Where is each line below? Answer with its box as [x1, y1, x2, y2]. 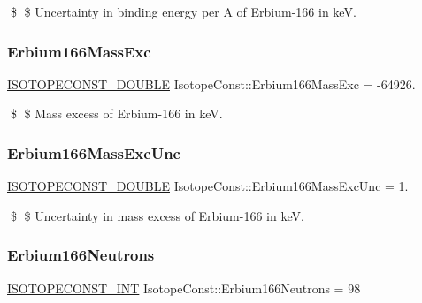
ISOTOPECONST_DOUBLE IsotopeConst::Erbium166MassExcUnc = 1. [7, 177, 409, 195]
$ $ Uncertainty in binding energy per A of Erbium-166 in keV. [10, 3, 357, 20]
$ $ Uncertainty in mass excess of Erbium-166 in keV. [10, 206, 304, 224]
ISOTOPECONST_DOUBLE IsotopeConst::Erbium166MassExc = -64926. [7, 74, 416, 93]
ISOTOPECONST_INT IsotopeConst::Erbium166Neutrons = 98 [7, 278, 361, 297]
